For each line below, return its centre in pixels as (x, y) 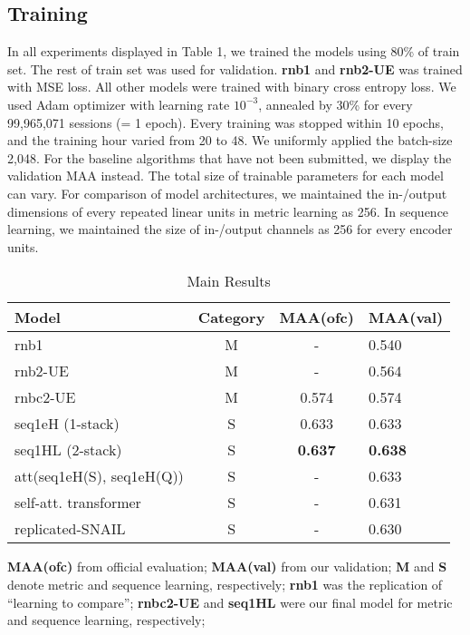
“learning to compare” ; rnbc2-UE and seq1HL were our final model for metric (230, 602)
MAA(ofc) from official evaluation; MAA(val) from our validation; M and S (227, 567)
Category (231, 317)
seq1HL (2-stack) (68, 450)
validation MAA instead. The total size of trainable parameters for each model (225, 176)
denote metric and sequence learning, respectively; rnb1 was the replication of (225, 584)
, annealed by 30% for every (336, 104)
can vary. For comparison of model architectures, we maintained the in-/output (227, 193)
